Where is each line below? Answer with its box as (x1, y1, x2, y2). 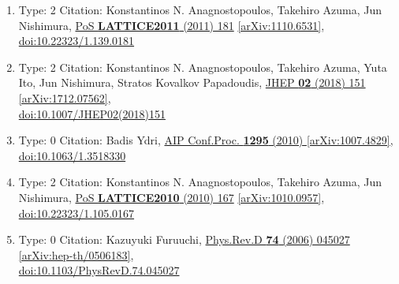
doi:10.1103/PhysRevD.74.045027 (18, 262, 180, 278)
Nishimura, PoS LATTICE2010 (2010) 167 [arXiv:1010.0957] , (18, 189, 325, 205)
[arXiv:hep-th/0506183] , (18, 246, 134, 263)
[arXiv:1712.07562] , (18, 89, 111, 106)
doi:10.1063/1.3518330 (18, 147, 126, 163)
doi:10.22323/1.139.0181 (18, 32, 135, 49)
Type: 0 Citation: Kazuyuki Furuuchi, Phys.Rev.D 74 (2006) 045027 (18, 231, 350, 248)
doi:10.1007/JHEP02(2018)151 (18, 105, 166, 121)
